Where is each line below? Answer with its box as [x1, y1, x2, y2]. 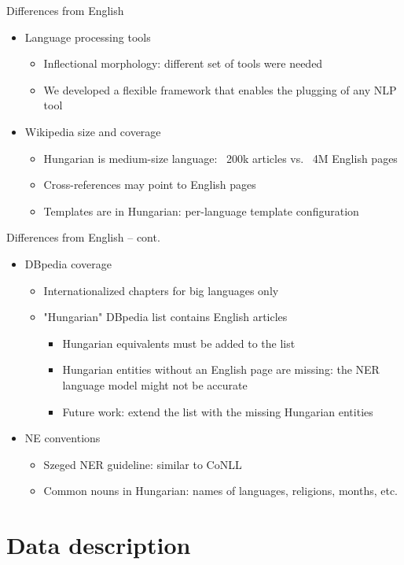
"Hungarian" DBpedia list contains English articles [43, 308, 288, 325]
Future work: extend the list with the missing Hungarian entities [62, 403, 373, 419]
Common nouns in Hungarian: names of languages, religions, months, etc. [43, 482, 398, 499]
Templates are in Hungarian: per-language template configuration [43, 202, 359, 219]
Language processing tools [24, 28, 151, 45]
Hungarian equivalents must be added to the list [62, 334, 296, 351]
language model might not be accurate [62, 376, 248, 393]
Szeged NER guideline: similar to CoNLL [43, 456, 242, 472]
